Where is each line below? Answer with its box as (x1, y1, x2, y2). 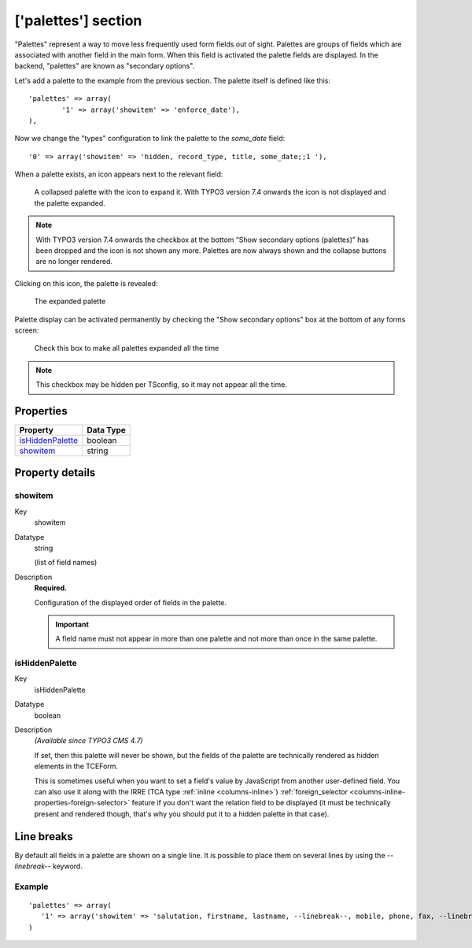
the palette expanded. (34, 198, 105, 208)
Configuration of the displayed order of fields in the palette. (34, 597, 227, 607)
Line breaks (14, 830, 74, 843)
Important (55, 619, 90, 629)
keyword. (52, 861, 83, 871)
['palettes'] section (14, 12, 142, 29)
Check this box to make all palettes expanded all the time (34, 344, 219, 353)
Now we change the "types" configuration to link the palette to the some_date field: (14, 134, 286, 143)
